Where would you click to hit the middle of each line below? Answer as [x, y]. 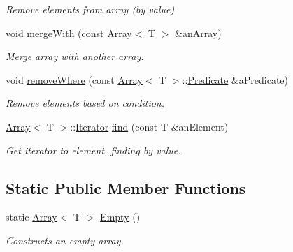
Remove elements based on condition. [85, 103]
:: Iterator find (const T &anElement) [149, 126]
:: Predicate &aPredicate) [235, 79]
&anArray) [198, 32]
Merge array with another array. [75, 56]
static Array [31, 217]
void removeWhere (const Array [74, 79]
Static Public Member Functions [126, 187]
